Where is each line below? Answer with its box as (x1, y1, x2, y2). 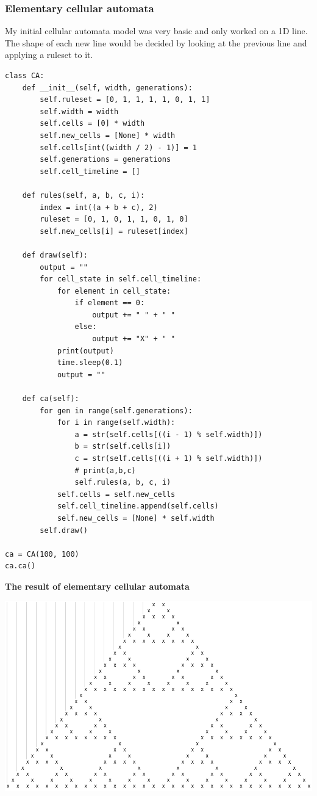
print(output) (57, 346, 114, 355)
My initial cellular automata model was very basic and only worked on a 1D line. (5, 24, 308, 37)
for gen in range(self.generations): (40, 406, 193, 415)
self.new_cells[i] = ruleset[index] (40, 226, 188, 236)
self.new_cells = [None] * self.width (57, 513, 215, 523)
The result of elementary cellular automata (5, 579, 190, 592)
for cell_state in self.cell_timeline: (40, 275, 202, 284)
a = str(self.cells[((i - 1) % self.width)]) (74, 430, 263, 439)
